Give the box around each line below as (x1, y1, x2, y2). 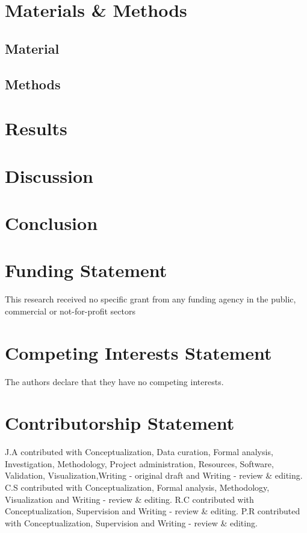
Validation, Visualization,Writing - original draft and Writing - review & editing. (5, 469, 303, 482)
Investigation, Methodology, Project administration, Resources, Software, (5, 457, 274, 470)
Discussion (5, 163, 93, 188)
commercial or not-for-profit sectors (5, 304, 135, 317)
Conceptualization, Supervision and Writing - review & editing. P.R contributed (5, 505, 300, 517)
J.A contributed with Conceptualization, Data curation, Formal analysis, (5, 445, 273, 458)
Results (5, 116, 67, 141)
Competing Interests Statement (5, 340, 272, 365)
